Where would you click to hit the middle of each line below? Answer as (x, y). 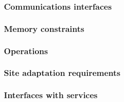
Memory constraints (44, 28)
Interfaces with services (51, 95)
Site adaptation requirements (62, 73)
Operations (26, 51)
